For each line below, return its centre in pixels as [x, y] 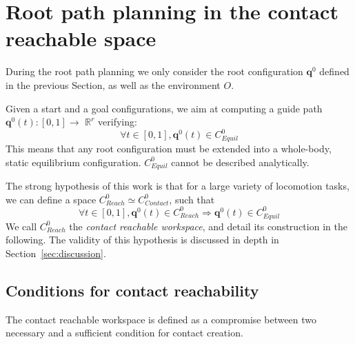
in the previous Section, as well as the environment [113, 84]
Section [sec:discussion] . [56, 253]
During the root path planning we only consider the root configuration [154, 71]
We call [21, 226]
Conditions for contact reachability [132, 290]
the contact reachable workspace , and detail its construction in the [208, 226]
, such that [192, 199]
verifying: [118, 122]
